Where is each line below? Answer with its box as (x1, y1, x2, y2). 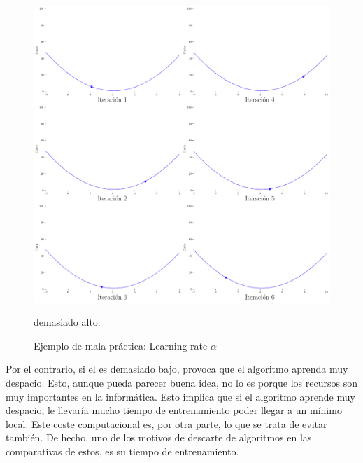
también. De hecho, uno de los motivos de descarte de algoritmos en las (6, 430, 312, 445)
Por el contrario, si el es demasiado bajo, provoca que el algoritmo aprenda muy (6, 361, 348, 376)
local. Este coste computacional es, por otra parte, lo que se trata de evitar (6, 416, 327, 431)
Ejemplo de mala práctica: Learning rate (34, 338, 208, 352)
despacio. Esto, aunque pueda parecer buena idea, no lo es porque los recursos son (6, 375, 357, 389)
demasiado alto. (34, 315, 101, 329)
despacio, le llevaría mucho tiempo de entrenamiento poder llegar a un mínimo (6, 403, 342, 417)
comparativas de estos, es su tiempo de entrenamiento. (6, 443, 239, 458)
